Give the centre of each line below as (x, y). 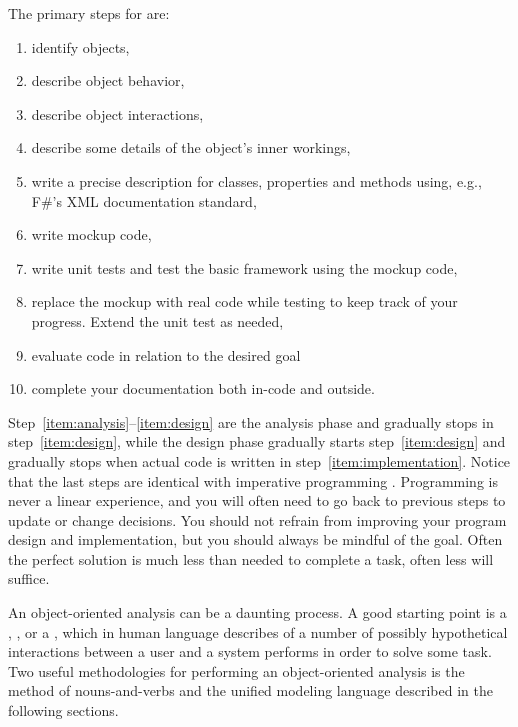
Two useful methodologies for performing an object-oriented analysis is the (236, 670)
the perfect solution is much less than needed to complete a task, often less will (251, 558)
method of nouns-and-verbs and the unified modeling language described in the (250, 690)
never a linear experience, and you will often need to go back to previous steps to (257, 500)
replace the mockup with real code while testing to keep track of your (244, 301)
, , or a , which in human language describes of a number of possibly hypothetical (258, 631)
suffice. (29, 578)
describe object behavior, (108, 80)
